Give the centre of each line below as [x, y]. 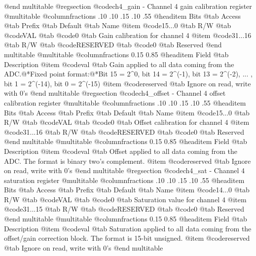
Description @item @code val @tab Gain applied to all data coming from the [119, 64]
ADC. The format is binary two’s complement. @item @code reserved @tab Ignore [128, 161]
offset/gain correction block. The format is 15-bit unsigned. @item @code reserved [127, 238]
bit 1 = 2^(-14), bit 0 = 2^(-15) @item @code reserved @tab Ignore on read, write [128, 83]
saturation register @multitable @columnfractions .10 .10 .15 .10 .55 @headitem [124, 180]
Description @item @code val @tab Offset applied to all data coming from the [121, 151]
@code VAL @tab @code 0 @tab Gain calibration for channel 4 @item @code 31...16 [128, 35]
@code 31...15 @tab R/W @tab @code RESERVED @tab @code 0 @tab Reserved [124, 209]
